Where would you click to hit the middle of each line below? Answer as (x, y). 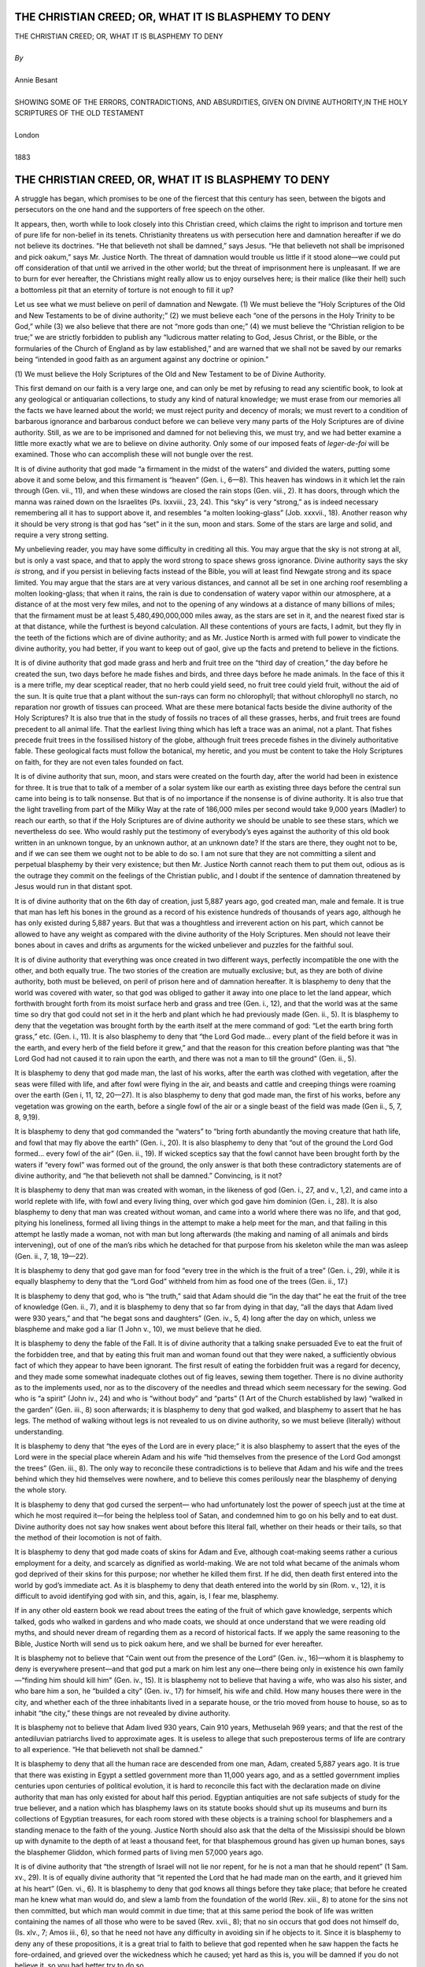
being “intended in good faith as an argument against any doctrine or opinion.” (142, 360)
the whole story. (41, 1490)
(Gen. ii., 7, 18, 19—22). (52, 1256)
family (394, 1669)
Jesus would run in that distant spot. (74, 887)
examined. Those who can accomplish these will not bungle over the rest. (134, 454)
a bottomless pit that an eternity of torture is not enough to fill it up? (124, 290)
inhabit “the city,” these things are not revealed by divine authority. (123, 1713)
